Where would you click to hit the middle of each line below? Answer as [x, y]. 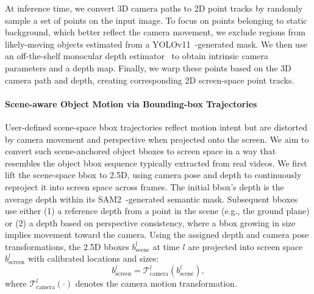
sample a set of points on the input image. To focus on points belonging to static [156, 20]
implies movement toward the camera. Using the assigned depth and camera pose [157, 235]
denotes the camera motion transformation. [156, 283]
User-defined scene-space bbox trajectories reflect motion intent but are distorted [156, 127]
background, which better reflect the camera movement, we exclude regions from [155, 32]
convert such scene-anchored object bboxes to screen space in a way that [141, 151]
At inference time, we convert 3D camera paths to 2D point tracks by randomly [154, 8]
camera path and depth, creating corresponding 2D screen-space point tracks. [150, 80]
